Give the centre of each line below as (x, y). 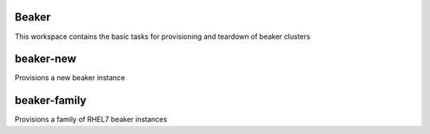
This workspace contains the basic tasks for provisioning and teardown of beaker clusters (162, 36)
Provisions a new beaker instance (70, 78)
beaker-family (51, 100)
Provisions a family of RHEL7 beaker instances (91, 120)
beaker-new (46, 59)
